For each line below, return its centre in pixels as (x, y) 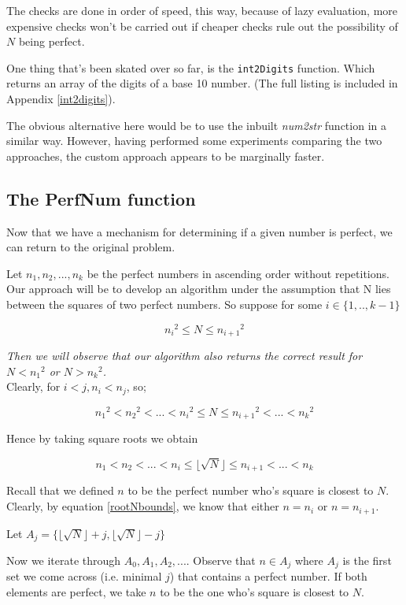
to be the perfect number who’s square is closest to (251, 490)
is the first (367, 560)
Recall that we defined (60, 490)
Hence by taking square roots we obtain (102, 438)
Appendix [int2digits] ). (61, 99)
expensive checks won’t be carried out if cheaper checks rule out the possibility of (202, 26)
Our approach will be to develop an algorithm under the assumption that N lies (199, 289)
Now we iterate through (64, 560)
